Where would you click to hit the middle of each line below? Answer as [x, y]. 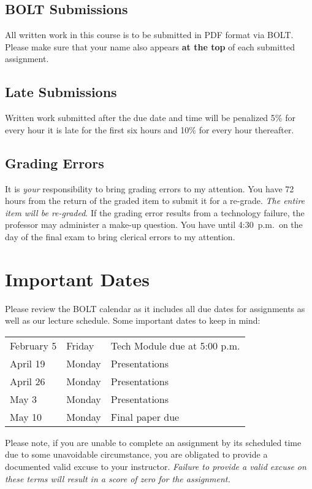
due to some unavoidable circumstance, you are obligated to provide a [136, 454]
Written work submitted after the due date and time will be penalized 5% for [150, 118]
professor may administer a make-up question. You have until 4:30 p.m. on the [154, 225]
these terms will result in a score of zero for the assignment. [118, 478]
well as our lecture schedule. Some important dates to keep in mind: [133, 320]
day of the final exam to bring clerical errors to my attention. [120, 236]
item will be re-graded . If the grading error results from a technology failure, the [155, 212]
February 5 [33, 345]
